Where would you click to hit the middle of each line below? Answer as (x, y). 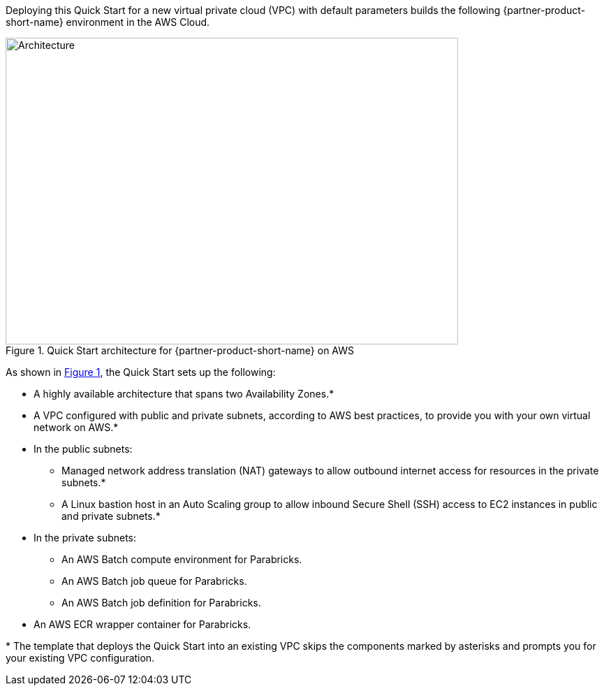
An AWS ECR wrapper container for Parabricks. (142, 624)
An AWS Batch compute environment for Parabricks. (182, 559)
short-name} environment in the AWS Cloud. (108, 22)
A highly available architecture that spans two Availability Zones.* (184, 394)
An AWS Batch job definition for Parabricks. (161, 603)
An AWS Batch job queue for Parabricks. (154, 581)
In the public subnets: (83, 449)
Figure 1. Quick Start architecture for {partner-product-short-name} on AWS (180, 350)
